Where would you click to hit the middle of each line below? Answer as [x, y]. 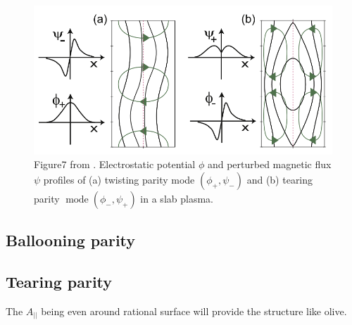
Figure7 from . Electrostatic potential [115, 164]
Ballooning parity [71, 240]
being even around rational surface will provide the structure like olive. [194, 311]
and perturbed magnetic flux [269, 164]
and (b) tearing [280, 179]
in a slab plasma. [177, 198]
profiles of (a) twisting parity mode [119, 179]
